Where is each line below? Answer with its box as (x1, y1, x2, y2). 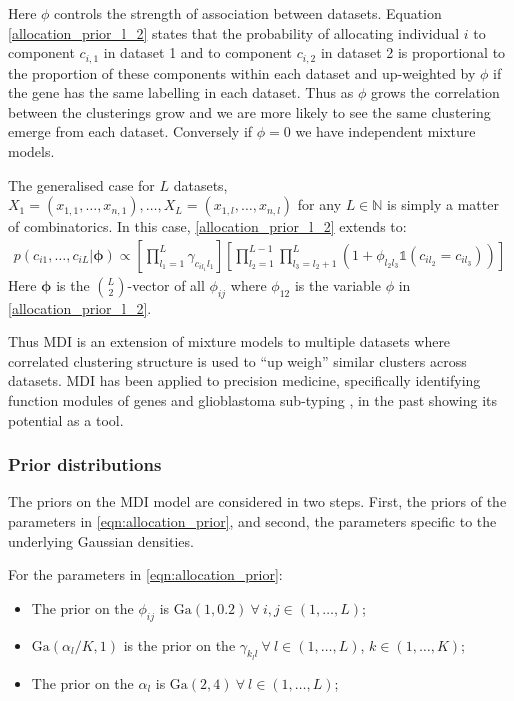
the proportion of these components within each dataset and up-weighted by (8, 62, 476, 83)
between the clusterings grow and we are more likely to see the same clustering (8, 101, 491, 122)
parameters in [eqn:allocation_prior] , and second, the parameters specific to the (8, 511, 497, 531)
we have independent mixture (295, 121, 476, 142)
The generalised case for (8, 174, 155, 195)
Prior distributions (8, 452, 162, 477)
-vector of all (127, 274, 205, 295)
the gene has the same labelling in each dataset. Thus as (8, 82, 354, 103)
